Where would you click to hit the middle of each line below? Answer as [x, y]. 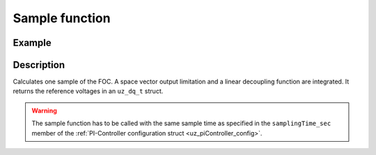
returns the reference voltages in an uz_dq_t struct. [88, 91]
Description [39, 65]
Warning [44, 111]
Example [32, 43]
